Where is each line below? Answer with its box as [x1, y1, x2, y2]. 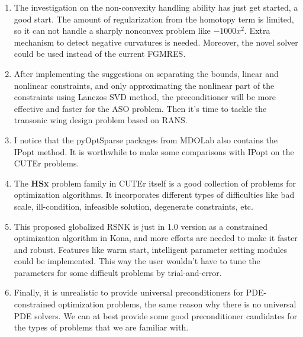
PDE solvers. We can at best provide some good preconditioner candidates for [14, 309, 298, 322]
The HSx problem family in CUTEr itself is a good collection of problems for [14, 176, 296, 189]
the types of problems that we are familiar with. [14, 321, 189, 333]
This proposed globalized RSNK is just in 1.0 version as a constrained [14, 220, 268, 232]
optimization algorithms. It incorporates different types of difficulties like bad [14, 188, 295, 201]
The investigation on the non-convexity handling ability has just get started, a [14, 1, 298, 13]
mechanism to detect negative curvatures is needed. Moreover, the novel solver [14, 36, 298, 48]
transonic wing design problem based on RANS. [14, 114, 188, 126]
